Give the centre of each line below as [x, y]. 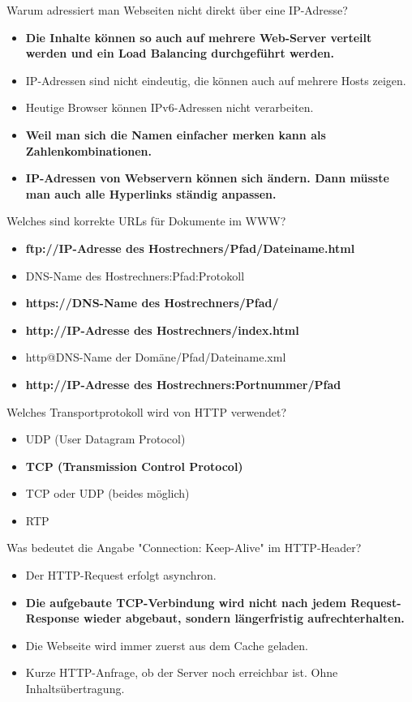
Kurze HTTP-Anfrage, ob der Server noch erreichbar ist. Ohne [182, 672]
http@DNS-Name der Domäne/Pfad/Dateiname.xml [156, 357]
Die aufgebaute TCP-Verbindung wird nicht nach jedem [186, 602]
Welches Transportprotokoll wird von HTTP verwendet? [147, 411]
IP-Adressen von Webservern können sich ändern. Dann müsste [207, 178]
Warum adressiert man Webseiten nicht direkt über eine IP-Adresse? [177, 10]
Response [52, 618]
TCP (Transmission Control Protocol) [134, 466]
